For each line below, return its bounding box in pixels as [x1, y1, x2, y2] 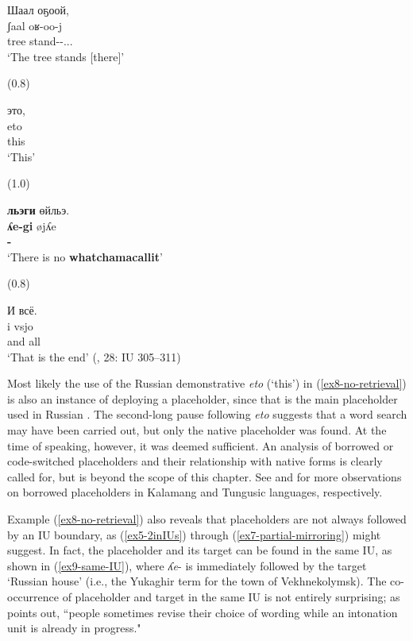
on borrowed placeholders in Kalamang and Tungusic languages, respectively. [7, 484, 383, 500]
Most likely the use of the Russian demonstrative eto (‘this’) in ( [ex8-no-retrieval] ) [7, 375, 407, 392]
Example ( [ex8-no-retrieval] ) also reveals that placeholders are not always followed [7, 511, 407, 527]
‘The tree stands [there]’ [7, 48, 125, 64]
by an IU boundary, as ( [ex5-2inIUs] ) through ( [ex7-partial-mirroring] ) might [7, 526, 381, 543]
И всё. [7, 301, 37, 318]
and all [7, 333, 41, 349]
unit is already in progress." [7, 620, 141, 636]
